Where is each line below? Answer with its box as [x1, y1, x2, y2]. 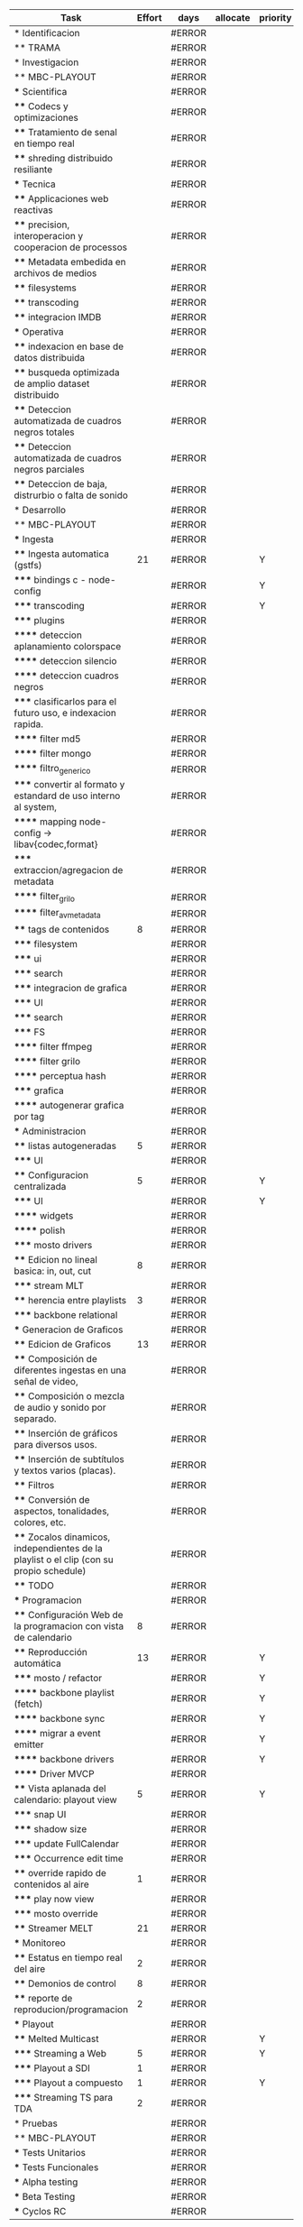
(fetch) [14, 1698, 43, 1710]
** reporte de [14, 1992, 73, 2004]
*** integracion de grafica [14, 981, 128, 994]
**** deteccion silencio [14, 655, 117, 667]
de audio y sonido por [14, 1401, 106, 1413]
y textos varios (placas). [14, 1464, 116, 1477]
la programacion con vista [14, 1619, 124, 1632]
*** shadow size [14, 1822, 87, 1835]
